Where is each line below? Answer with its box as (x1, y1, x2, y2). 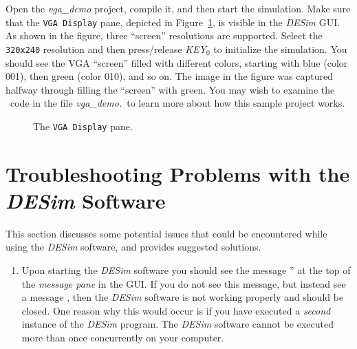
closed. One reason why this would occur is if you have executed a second (21, 303, 331, 317)
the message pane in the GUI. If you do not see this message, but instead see (21, 276, 346, 290)
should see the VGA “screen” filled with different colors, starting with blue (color (6, 55, 348, 70)
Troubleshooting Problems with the (6, 159, 350, 187)
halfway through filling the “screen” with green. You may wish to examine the (6, 82, 335, 96)
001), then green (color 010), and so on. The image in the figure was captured (6, 69, 333, 83)
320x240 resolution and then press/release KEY (6, 41, 206, 56)
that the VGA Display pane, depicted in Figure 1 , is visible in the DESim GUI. (6, 14, 340, 29)
